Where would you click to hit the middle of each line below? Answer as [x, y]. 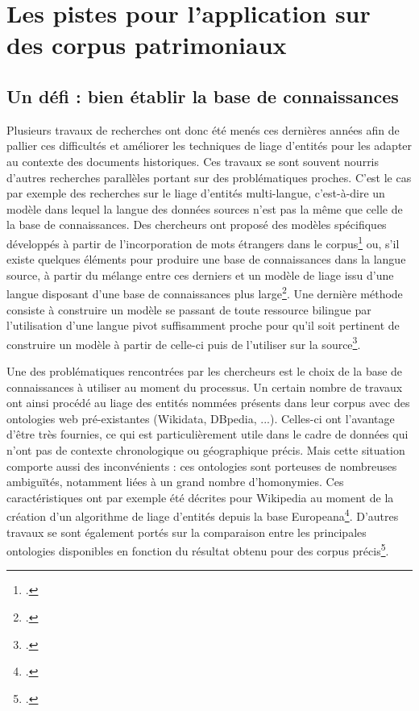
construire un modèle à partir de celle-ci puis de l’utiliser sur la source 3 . [184, 343]
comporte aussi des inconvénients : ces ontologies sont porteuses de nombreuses [202, 466]
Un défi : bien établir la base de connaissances [203, 96]
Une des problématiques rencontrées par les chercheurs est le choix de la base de [205, 371]
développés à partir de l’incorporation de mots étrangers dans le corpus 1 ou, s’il [203, 242]
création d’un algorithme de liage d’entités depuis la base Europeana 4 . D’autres [203, 515]
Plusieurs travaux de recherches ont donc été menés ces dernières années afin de [203, 129]
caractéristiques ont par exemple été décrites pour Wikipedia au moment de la [200, 497]
